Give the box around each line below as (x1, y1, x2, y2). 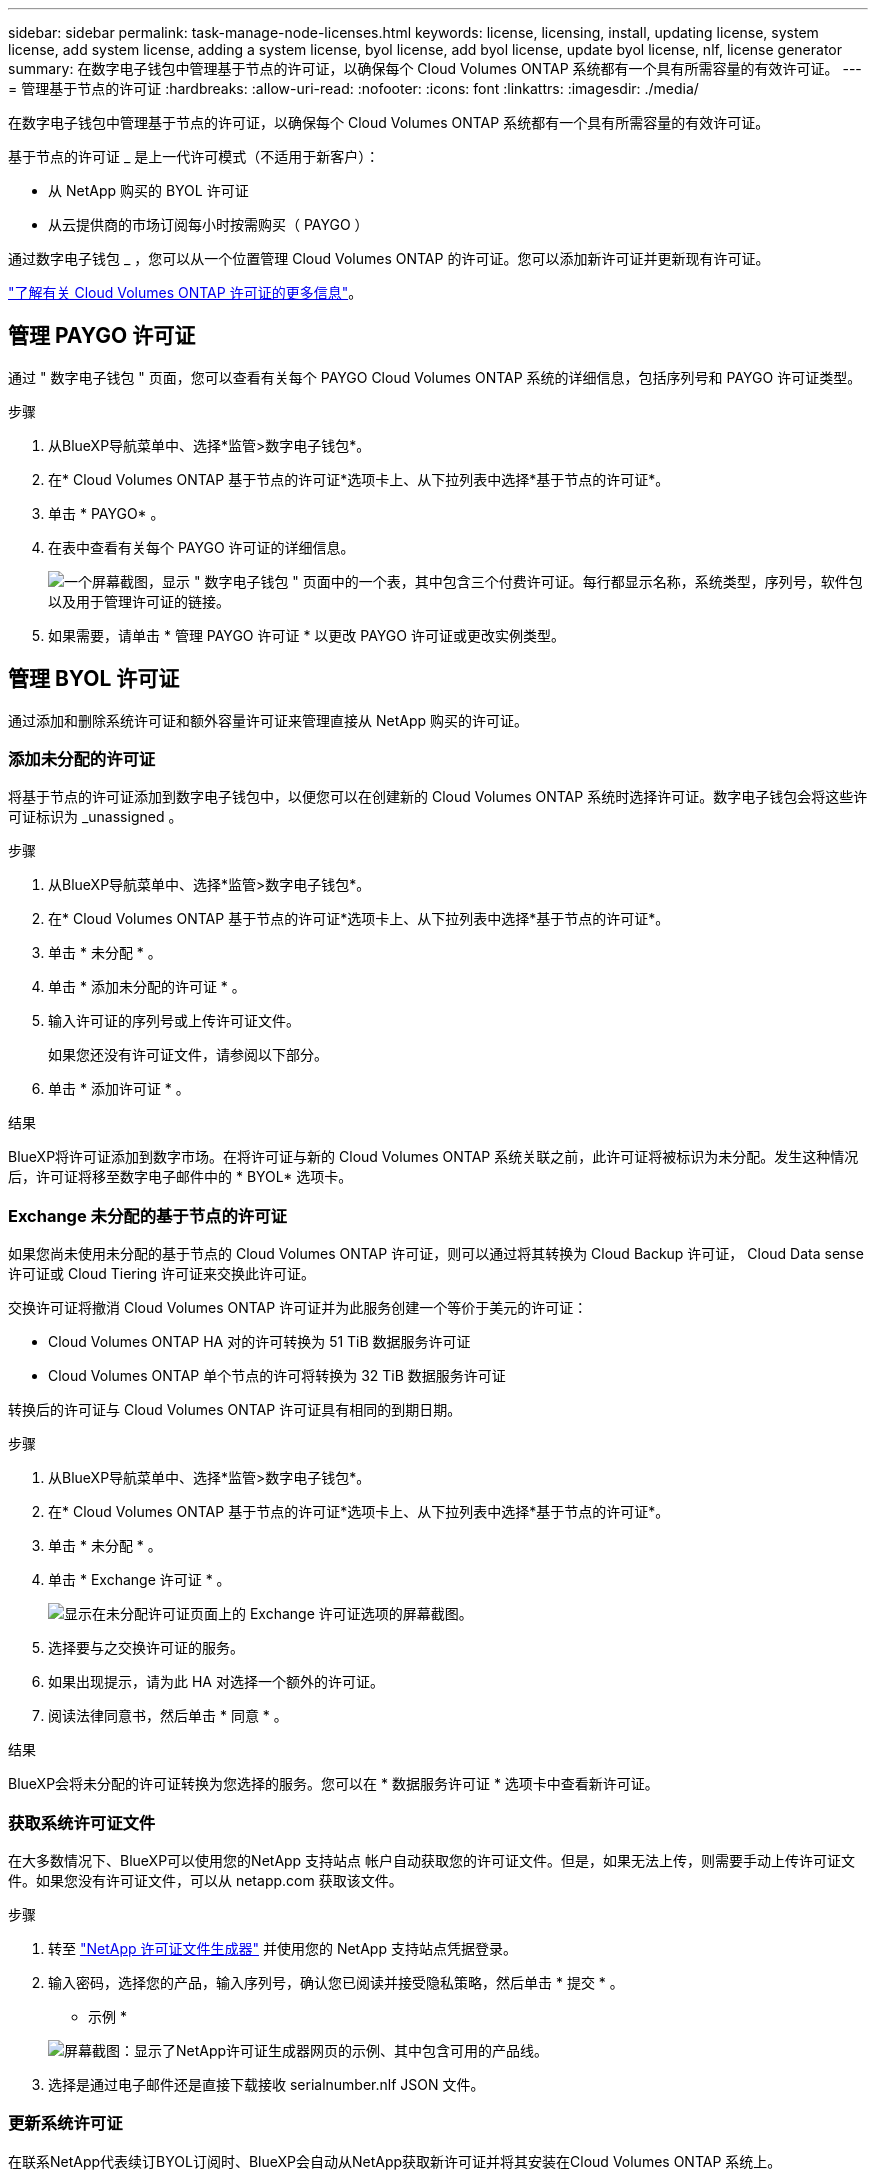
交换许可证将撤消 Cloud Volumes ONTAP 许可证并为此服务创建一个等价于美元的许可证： (8, 1299, 588, 1317)
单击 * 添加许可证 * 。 (48, 1080, 190, 1098)
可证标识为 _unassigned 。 (8, 808, 183, 826)
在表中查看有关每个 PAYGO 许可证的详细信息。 (48, 538, 355, 556)
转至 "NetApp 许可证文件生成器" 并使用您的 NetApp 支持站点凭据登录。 (48, 1939, 517, 1957)
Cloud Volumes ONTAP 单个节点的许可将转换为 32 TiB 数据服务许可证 (48, 1367, 506, 1385)
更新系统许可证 (8, 2113, 123, 2134)
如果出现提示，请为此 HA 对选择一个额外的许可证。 (48, 1673, 384, 1691)
